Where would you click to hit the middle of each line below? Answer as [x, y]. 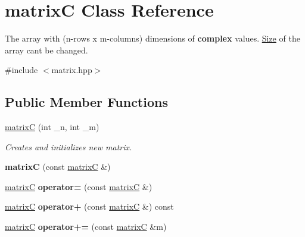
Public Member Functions [86, 102]
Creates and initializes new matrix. [69, 146]
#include [21, 70]
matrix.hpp [72, 70]
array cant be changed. [46, 50]
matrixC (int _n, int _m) [52, 127]
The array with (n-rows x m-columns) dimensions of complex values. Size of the [152, 38]
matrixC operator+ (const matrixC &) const [89, 206]
